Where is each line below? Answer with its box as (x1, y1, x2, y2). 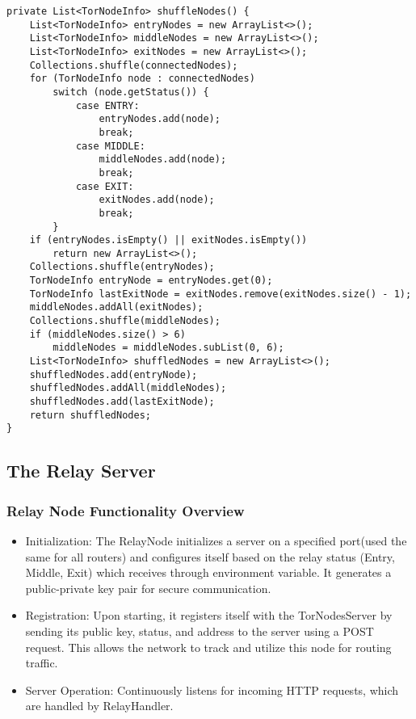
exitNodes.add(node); (99, 194, 215, 206)
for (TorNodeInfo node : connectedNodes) (29, 73, 255, 85)
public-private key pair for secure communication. (25, 579, 271, 596)
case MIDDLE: (75, 140, 145, 152)
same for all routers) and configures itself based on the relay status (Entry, (25, 548, 395, 565)
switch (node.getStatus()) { (53, 86, 209, 98)
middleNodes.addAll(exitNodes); (29, 301, 204, 313)
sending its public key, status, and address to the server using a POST (25, 622, 374, 639)
